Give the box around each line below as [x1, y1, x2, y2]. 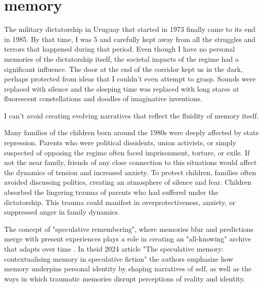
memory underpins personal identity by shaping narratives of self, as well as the [4, 263, 252, 274]
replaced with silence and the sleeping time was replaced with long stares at [4, 83, 239, 94]
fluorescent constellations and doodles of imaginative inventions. [4, 93, 202, 104]
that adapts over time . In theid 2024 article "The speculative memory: [4, 243, 224, 254]
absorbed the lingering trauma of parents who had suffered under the [4, 187, 218, 197]
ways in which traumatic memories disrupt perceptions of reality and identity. [4, 273, 245, 283]
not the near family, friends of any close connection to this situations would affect [4, 157, 257, 168]
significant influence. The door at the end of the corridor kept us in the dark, [4, 63, 243, 74]
